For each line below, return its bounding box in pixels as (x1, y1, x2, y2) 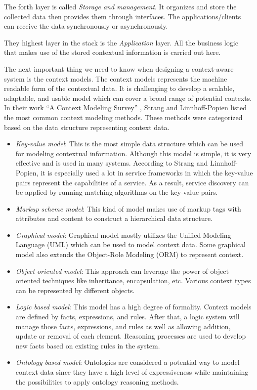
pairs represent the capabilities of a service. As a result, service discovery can (15, 177, 249, 187)
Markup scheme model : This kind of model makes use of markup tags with (15, 203, 241, 214)
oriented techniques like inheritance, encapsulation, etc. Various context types (15, 275, 251, 286)
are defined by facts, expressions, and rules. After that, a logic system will (15, 311, 240, 322)
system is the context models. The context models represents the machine (4, 73, 227, 84)
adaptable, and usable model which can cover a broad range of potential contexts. (4, 92, 252, 103)
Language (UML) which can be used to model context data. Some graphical (15, 239, 246, 250)
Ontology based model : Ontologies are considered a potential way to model (15, 357, 240, 367)
